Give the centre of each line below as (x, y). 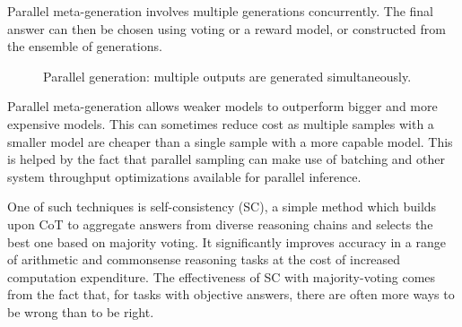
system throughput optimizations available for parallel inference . (184, 176)
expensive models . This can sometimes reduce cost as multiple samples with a (221, 123)
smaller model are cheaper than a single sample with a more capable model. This (230, 141)
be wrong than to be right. (81, 311)
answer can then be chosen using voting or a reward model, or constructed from (227, 28)
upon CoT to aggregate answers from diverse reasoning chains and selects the (220, 224)
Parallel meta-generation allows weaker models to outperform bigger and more (222, 106)
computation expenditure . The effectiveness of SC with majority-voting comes (222, 276)
